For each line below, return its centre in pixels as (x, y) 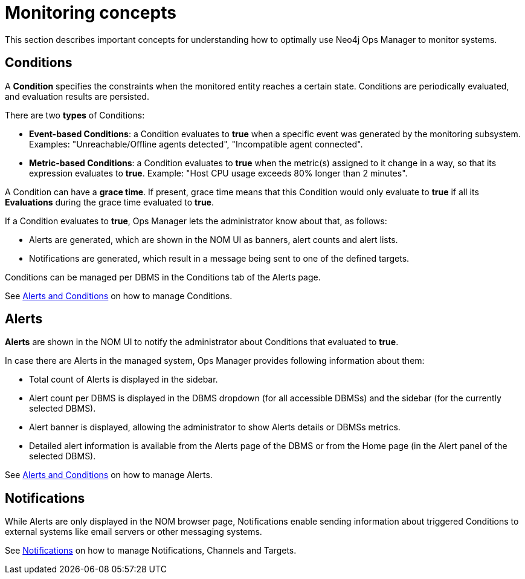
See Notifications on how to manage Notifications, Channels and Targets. (151, 551)
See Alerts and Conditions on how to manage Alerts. (109, 475)
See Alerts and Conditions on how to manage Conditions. (119, 296)
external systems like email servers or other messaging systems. (134, 532)
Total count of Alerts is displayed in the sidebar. (124, 380)
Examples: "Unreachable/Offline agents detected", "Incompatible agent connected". (196, 144)
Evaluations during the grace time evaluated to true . (109, 202)
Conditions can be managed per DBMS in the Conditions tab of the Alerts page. (163, 277)
